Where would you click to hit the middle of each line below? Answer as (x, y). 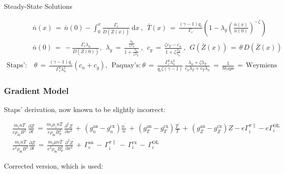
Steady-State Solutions (38, 6)
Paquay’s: (126, 66)
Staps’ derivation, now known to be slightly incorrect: (85, 109)
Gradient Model (36, 91)
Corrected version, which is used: (54, 166)
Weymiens (261, 66)
